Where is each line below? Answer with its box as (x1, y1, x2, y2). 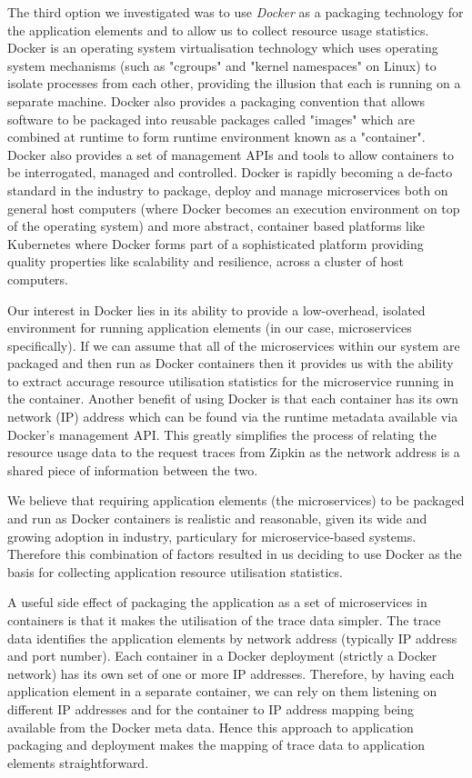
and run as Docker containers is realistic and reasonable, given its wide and (7, 509, 427, 528)
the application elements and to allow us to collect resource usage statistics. (7, 20, 429, 39)
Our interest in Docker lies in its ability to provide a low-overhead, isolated (7, 300, 426, 319)
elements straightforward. (7, 753, 149, 772)
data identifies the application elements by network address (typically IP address (7, 628, 457, 647)
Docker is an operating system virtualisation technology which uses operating (7, 38, 438, 57)
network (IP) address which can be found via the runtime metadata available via (7, 407, 458, 426)
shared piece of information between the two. (7, 460, 258, 479)
